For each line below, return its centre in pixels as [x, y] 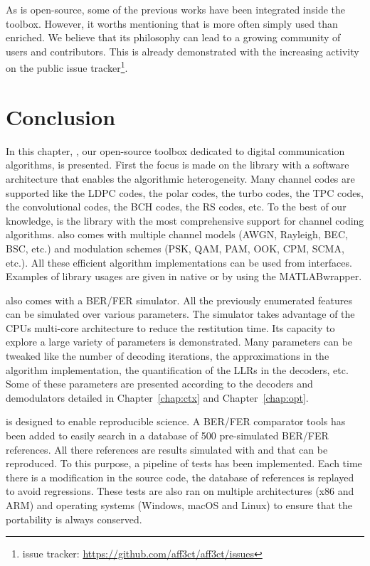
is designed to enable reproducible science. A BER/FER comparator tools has [176, 421]
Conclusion [61, 116]
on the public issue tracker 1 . [67, 67]
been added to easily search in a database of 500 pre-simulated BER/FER [167, 436]
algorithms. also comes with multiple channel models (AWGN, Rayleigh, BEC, [177, 234]
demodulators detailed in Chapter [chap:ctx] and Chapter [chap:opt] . [157, 397]
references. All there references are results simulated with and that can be [167, 449]
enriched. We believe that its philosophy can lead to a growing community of [173, 37]
